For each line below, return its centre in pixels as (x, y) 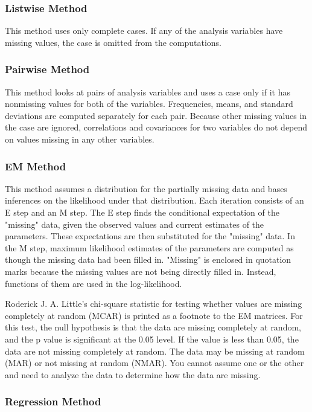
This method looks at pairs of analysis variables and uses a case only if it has (148, 92)
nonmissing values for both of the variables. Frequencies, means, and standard (149, 104)
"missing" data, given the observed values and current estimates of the (135, 224)
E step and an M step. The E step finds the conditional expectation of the (142, 212)
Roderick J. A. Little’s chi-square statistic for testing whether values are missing (154, 304)
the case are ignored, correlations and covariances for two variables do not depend (156, 127)
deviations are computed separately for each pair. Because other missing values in (156, 115)
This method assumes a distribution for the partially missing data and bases (146, 188)
